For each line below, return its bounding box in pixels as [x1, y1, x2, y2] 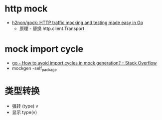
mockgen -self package [11, 65, 57, 72]
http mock [4, 3, 48, 14]
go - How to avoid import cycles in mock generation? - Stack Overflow [11, 59, 157, 65]
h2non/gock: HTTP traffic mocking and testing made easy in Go [11, 19, 143, 25]
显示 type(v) [11, 109, 37, 115]
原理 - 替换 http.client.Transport [19, 25, 85, 31]
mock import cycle [4, 43, 83, 55]
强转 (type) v [11, 103, 38, 109]
